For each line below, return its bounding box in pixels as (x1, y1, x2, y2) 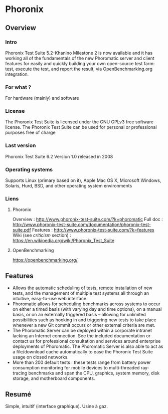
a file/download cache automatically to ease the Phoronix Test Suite (12, 349, 153, 355)
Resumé (5, 390, 32, 398)
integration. (5, 71, 29, 77)
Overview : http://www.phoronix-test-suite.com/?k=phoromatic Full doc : (12, 217, 163, 223)
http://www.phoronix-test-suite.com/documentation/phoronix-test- (12, 222, 151, 228)
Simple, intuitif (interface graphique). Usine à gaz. (5, 403, 108, 409)
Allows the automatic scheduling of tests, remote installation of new (12, 285, 153, 291)
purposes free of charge (5, 129, 56, 136)
